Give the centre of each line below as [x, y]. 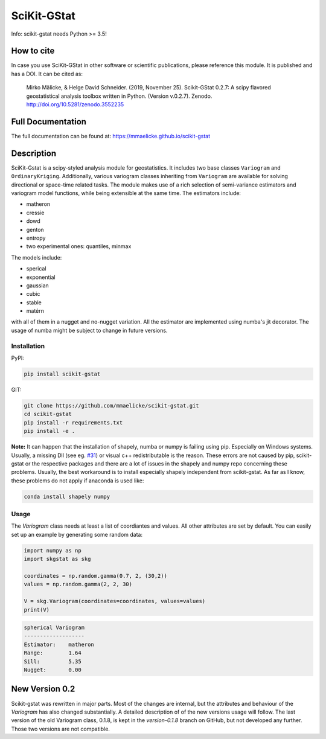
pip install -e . [50, 431]
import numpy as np [53, 550]
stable [34, 302]
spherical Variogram [54, 628]
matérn [35, 311]
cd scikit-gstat [48, 414]
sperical [36, 269]
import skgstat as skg [57, 559]
